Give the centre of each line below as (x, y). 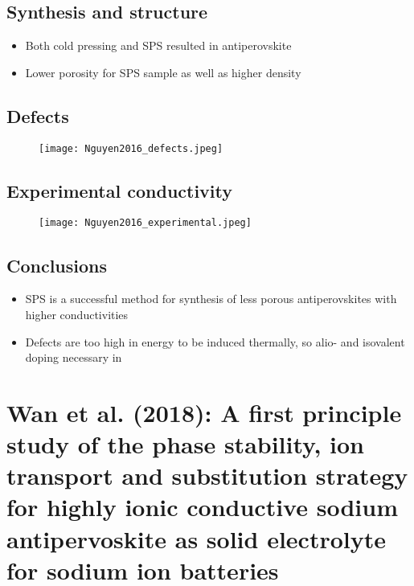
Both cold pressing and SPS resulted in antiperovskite (158, 45)
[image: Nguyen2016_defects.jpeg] (131, 148)
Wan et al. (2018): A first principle (204, 412)
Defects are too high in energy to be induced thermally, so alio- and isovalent (215, 341)
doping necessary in (74, 357)
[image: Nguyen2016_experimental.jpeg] (145, 223)
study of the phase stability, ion (185, 444)
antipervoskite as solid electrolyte (196, 538)
